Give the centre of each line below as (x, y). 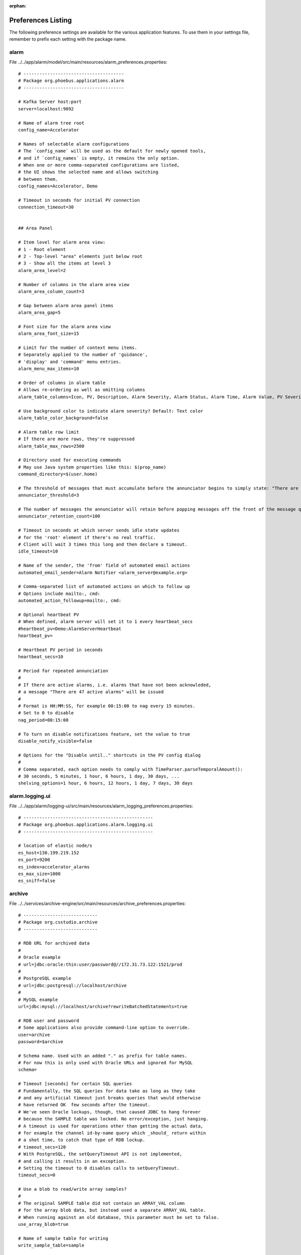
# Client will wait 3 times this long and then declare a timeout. (103, 544)
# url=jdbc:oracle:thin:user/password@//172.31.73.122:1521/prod (100, 964)
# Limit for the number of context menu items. (78, 348)
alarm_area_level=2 (42, 270)
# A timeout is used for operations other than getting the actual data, (111, 1126)
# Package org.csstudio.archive (58, 922)
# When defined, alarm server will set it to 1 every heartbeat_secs (106, 622)
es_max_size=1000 (39, 874)
